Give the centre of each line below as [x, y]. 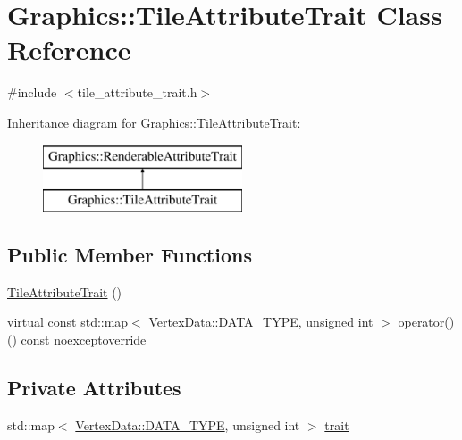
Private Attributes [94, 388]
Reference [69, 50]
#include [32, 92]
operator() [426, 322]
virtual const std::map [68, 322]
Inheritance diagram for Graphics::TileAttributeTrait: [154, 122]
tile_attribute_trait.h [137, 92]
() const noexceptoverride [77, 340]
